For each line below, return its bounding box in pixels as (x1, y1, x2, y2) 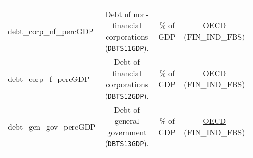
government (107, 126, 147, 138)
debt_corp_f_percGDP (8, 73, 90, 84)
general (114, 115, 139, 126)
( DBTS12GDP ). (105, 90, 149, 101)
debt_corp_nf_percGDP (8, 25, 94, 37)
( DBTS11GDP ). (105, 42, 149, 53)
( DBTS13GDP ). (105, 138, 149, 149)
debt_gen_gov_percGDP (8, 120, 96, 132)
